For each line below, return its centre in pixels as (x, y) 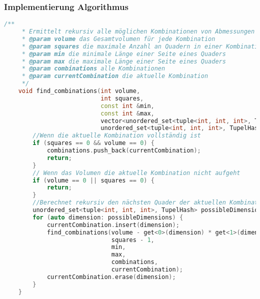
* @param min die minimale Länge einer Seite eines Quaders (124, 54)
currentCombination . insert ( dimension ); (113, 225)
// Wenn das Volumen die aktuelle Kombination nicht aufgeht (136, 173)
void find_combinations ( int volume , (79, 91)
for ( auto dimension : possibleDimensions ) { (108, 217)
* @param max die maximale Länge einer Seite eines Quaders (124, 61)
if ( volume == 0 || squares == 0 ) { (93, 180)
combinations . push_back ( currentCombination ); (124, 151)
